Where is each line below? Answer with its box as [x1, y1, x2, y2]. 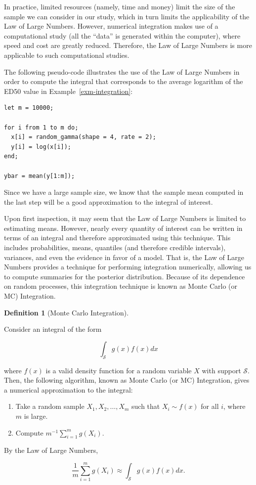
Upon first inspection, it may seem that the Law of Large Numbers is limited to [4, 213, 246, 223]
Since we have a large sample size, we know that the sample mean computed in [4, 187, 244, 197]
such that [131, 401, 160, 411]
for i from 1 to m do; [4, 124, 79, 131]
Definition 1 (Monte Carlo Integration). [4, 307, 129, 317]
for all [201, 401, 219, 411]
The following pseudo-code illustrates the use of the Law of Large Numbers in [4, 66, 240, 77]
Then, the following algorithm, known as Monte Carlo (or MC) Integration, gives [4, 375, 250, 385]
